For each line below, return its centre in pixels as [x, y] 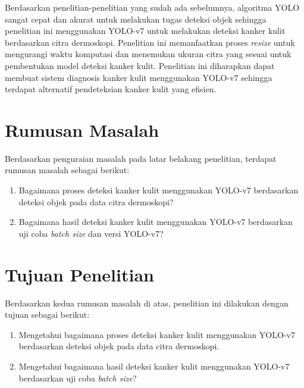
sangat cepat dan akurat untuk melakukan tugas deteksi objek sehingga [136, 19]
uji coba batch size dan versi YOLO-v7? [91, 233]
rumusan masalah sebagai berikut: [67, 170]
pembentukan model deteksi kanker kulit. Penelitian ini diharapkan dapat [140, 65]
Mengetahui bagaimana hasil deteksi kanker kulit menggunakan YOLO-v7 [154, 366]
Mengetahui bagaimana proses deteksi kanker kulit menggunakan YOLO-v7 [157, 334]
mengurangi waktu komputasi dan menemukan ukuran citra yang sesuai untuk [148, 54]
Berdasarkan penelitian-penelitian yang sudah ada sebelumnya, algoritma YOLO [152, 7]
